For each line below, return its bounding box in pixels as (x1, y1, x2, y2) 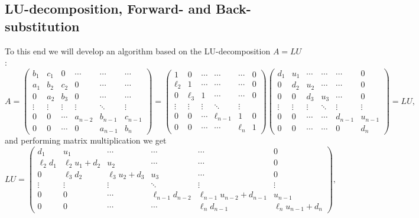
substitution (5, 17, 80, 35)
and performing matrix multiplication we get (5, 134, 167, 147)
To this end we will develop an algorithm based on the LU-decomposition (5, 44, 271, 57)
